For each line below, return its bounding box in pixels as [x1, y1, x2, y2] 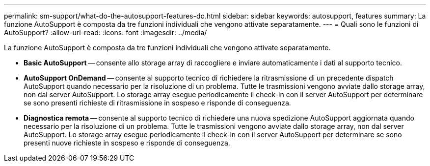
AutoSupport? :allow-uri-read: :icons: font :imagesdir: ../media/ [4, 28, 207, 37]
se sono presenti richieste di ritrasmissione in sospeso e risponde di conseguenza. [24, 99, 291, 107]
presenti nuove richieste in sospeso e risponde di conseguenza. [24, 139, 230, 147]
